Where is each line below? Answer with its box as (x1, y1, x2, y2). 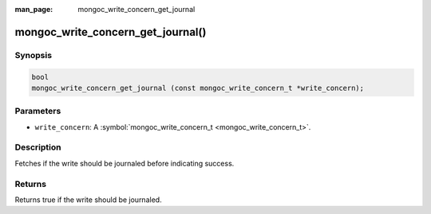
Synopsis (14, 49, 52, 60)
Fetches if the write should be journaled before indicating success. (14, 158, 235, 168)
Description (14, 142, 61, 153)
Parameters (14, 106, 61, 117)
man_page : (14, 5, 53, 14)
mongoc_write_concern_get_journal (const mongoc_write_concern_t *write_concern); (31, 84, 365, 92)
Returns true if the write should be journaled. (14, 195, 163, 204)
